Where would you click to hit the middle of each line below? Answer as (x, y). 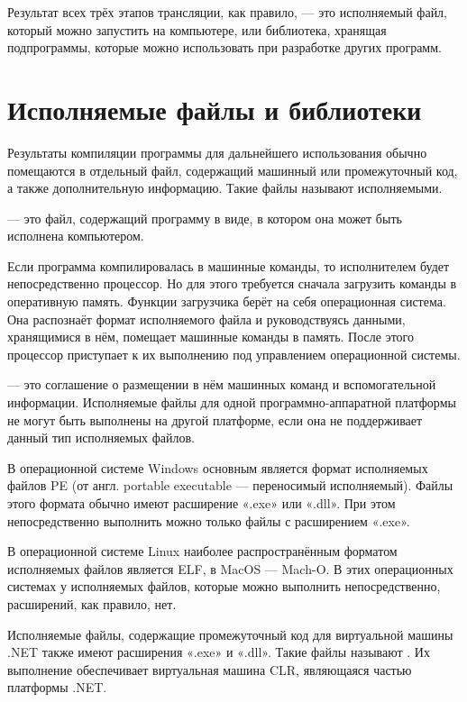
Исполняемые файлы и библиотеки (215, 109)
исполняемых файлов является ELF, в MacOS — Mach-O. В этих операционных (230, 568)
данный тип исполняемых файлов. (101, 438)
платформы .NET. (57, 687)
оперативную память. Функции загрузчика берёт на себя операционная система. (227, 301)
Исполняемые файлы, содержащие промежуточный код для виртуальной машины (230, 634)
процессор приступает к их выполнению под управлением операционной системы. (234, 354)
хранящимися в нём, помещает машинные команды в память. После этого (211, 337)
